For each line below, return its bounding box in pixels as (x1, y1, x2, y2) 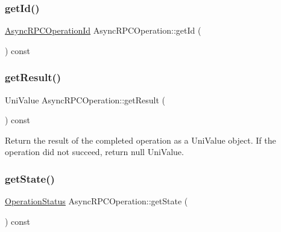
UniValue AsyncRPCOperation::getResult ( (5, 93, 166, 106)
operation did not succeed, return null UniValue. (5, 145, 184, 158)
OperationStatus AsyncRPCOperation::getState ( (5, 195, 188, 207)
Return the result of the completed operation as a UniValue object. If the (5, 133, 276, 146)
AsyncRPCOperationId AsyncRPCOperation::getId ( (5, 24, 201, 37)
